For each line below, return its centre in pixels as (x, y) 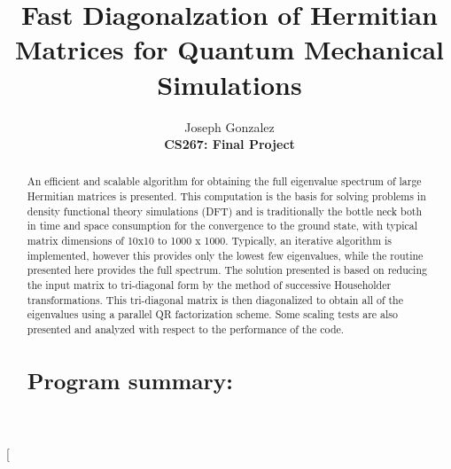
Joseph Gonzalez (229, 126)
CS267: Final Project (229, 144)
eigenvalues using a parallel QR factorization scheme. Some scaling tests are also (212, 314)
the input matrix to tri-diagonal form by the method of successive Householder (209, 285)
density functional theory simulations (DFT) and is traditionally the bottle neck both (225, 211)
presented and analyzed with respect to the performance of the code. (186, 329)
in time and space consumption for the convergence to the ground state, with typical (222, 226)
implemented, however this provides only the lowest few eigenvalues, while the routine (225, 255)
